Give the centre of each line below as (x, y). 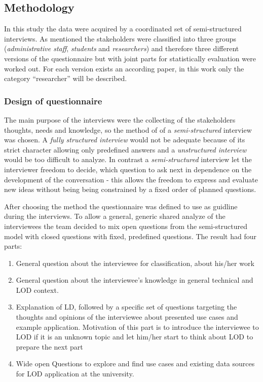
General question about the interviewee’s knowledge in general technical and (135, 280)
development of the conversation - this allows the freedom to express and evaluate (131, 179)
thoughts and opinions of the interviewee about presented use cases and (127, 317)
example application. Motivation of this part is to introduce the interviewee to (137, 327)
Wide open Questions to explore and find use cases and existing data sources (135, 364)
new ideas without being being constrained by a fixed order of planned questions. (130, 189)
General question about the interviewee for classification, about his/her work (135, 263)
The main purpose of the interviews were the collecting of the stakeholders (120, 119)
